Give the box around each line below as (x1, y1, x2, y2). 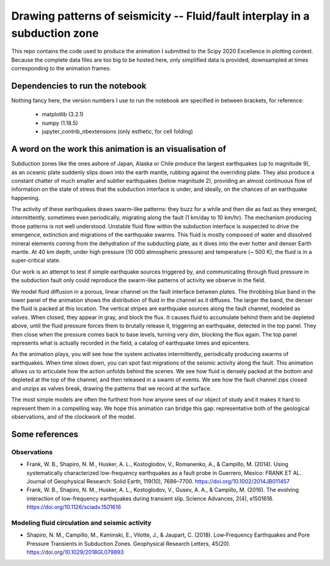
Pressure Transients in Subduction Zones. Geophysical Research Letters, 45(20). (26, 540, 231, 547)
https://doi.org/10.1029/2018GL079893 (26, 548, 124, 556)
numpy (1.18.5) (42, 119, 78, 127)
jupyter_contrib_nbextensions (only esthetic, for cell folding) (42, 128, 194, 135)
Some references (11, 429, 79, 439)
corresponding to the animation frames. (11, 65, 111, 72)
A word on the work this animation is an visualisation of (11, 144, 226, 154)
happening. (11, 194, 40, 201)
